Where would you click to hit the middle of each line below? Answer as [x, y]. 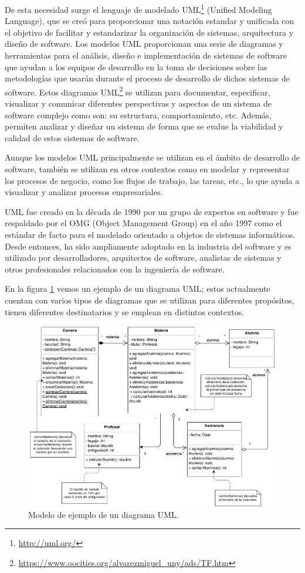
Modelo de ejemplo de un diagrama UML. [104, 514]
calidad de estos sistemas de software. [72, 137]
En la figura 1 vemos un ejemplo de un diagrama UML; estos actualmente [138, 289]
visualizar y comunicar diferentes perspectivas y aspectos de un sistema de [138, 103]
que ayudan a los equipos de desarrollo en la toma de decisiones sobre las [136, 66]
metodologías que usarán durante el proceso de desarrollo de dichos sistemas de [147, 78]
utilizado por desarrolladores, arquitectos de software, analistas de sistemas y [143, 257]
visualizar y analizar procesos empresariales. [84, 192]
